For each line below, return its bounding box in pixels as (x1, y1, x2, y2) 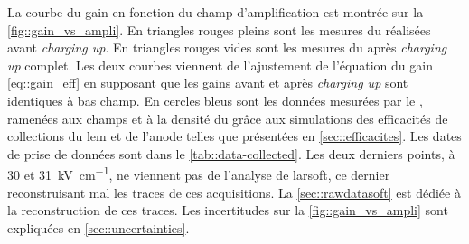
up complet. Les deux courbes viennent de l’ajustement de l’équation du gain (7, 55, 433, 74)
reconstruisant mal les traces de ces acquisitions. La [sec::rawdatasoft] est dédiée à (7, 183, 461, 202)
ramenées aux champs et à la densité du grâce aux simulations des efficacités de (7, 108, 448, 127)
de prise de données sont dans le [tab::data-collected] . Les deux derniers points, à (7, 144, 455, 163)
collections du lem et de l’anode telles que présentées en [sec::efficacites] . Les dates (7, 127, 462, 145)
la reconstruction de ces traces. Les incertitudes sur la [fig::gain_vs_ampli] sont (7, 201, 448, 220)
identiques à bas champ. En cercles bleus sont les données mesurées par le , (7, 90, 423, 109)
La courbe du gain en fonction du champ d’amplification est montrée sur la (7, 3, 424, 21)
